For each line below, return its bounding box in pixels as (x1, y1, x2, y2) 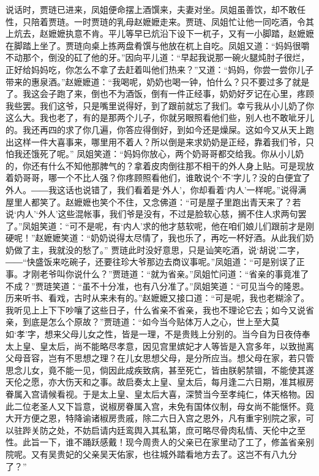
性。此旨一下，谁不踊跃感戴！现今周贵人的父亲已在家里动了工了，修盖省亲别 (6, 436, 314, 448)
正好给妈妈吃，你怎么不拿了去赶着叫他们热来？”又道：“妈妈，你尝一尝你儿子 (6, 63, 314, 75)
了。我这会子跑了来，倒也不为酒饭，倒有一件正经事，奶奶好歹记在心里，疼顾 (6, 87, 314, 100)
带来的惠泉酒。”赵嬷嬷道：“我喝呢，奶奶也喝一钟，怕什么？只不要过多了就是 (6, 75, 310, 88)
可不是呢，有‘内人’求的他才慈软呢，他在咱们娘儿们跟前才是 (69, 219, 306, 232)
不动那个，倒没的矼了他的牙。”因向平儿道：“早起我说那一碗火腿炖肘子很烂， (6, 51, 310, 64)
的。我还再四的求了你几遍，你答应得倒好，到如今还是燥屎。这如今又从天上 (6, 123, 306, 136)
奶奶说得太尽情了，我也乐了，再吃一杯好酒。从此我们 (91, 231, 306, 244)
